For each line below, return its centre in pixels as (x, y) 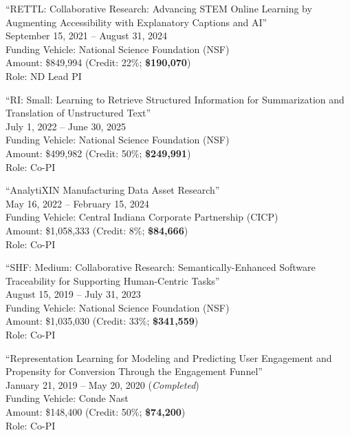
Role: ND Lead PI (44, 75)
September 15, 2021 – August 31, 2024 (86, 36)
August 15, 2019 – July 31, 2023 (73, 294)
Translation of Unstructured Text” (78, 113)
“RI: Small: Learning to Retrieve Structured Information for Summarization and (175, 99)
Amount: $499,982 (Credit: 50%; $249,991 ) (98, 153)
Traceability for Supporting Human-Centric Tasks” (113, 280)
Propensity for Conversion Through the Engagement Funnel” (134, 371)
